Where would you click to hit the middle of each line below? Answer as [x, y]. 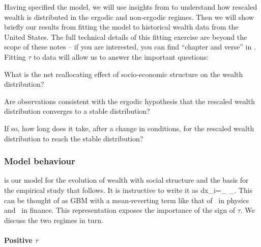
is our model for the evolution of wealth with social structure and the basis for [126, 180]
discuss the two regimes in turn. [54, 220]
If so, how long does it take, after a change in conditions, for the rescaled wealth [129, 128]
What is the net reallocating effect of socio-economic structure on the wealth [124, 74]
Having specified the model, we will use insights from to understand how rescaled [131, 7]
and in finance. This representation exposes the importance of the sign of [120, 210]
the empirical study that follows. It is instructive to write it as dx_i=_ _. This [128, 190]
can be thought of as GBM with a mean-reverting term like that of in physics [127, 200]
